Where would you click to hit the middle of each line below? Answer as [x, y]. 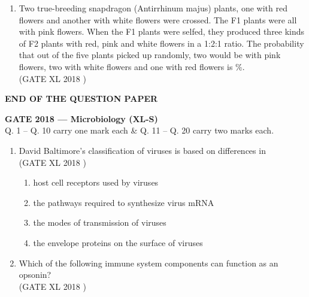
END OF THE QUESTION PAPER [81, 99]
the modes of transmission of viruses [100, 222]
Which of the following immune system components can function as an [149, 263]
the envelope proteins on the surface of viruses [118, 242]
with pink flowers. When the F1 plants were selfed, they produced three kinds [162, 31]
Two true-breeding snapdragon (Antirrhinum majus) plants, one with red [153, 8]
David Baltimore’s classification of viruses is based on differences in [142, 150]
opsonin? [35, 275]
